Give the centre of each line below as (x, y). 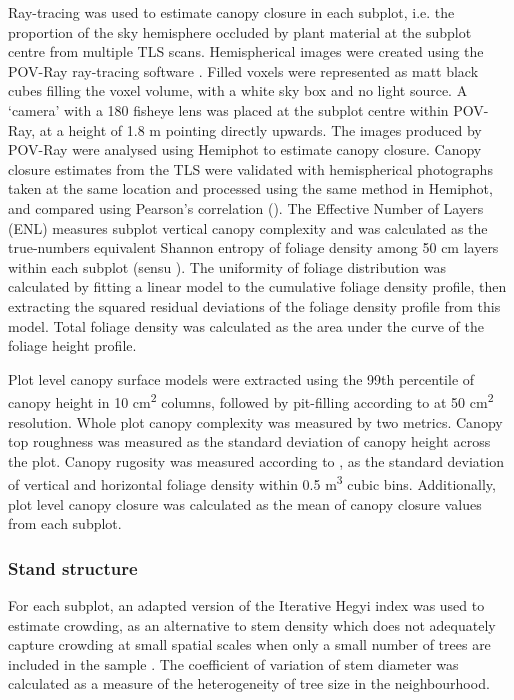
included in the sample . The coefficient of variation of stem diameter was (233, 663)
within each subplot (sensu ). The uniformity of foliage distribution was (227, 266)
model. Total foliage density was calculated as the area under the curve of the (246, 325)
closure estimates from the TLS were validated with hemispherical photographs (250, 168)
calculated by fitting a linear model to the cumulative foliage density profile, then (257, 286)
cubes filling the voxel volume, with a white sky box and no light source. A (238, 90)
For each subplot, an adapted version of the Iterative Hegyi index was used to (246, 604)
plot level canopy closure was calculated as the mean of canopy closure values (245, 503)
